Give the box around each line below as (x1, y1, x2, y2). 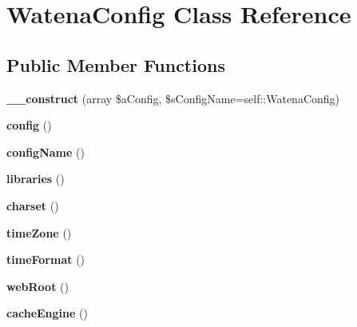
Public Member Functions (6, 52, 225, 77)
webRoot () (6, 277, 69, 294)
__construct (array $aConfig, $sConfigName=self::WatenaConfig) (6, 90, 340, 106)
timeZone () (6, 224, 72, 241)
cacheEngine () (6, 305, 88, 321)
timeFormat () (6, 251, 85, 268)
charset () (6, 197, 59, 213)
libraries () (6, 170, 65, 187)
